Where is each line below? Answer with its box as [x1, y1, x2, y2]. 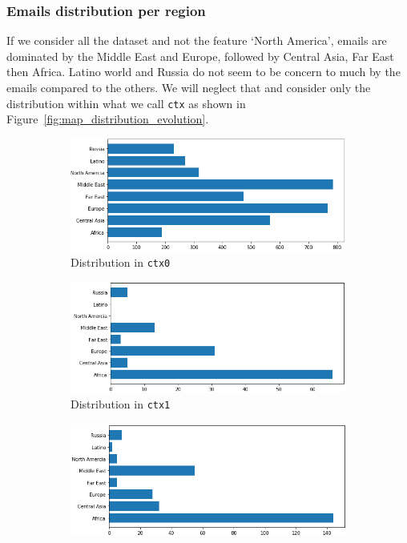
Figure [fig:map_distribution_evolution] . [6, 111, 209, 127]
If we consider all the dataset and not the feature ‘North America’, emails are [6, 32, 387, 49]
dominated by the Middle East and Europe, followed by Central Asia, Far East [6, 47, 394, 64]
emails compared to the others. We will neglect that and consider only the [6, 79, 371, 95]
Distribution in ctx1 [71, 395, 171, 412]
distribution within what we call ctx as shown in [6, 95, 246, 111]
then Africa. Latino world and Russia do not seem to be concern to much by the [6, 63, 401, 80]
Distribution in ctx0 [71, 254, 171, 271]
